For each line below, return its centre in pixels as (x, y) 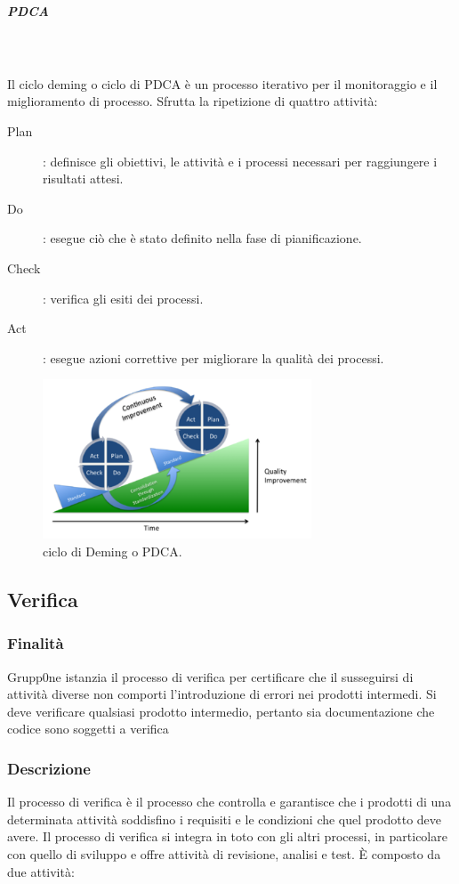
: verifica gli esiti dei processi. (123, 298)
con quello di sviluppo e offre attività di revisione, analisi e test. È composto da (224, 853)
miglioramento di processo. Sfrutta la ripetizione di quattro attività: (193, 101)
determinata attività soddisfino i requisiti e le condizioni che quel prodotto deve (225, 819)
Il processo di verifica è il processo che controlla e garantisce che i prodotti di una (229, 802)
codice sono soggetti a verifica (88, 729)
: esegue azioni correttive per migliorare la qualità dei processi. (213, 357)
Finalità (36, 643)
